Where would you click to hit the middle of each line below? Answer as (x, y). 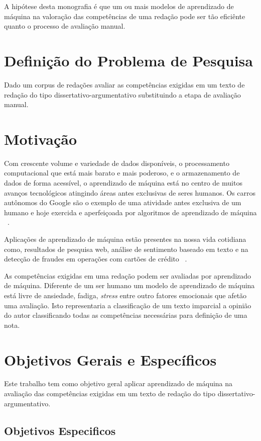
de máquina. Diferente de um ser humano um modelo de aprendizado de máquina (129, 285)
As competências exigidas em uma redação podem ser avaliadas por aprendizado (128, 275)
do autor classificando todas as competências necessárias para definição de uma (126, 315)
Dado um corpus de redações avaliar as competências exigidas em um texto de (124, 84)
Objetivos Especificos (60, 430)
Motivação (41, 139)
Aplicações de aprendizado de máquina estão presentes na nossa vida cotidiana (125, 239)
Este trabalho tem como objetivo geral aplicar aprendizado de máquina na (118, 383)
